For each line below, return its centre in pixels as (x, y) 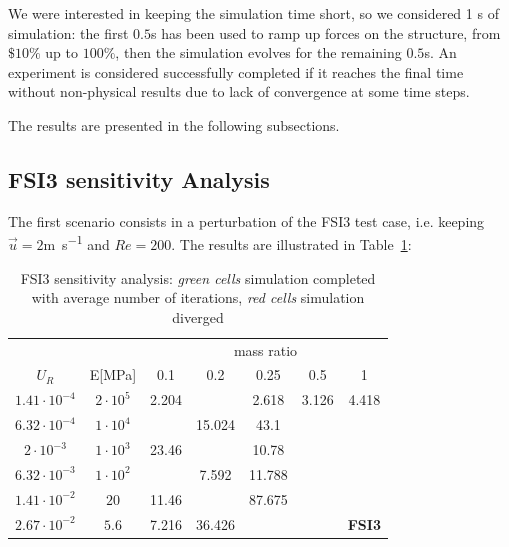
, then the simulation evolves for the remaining (258, 52)
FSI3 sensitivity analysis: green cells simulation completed (198, 277)
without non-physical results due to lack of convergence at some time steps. (239, 91)
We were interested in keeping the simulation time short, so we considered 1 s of (253, 13)
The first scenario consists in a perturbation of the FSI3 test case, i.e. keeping (246, 220)
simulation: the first (68, 32)
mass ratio (265, 349)
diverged (198, 316)
